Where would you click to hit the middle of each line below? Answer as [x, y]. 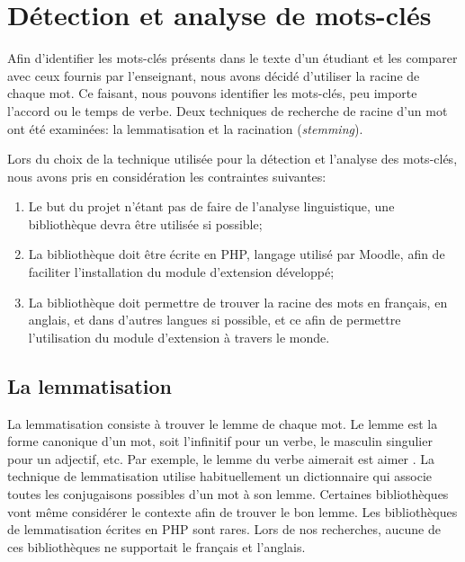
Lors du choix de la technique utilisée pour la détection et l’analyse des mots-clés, [232, 159]
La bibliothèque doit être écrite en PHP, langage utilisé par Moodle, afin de [237, 254]
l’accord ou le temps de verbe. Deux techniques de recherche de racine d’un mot [228, 110]
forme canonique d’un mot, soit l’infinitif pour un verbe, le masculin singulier [220, 441]
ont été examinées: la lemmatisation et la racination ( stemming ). [185, 128]
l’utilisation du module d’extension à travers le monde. [179, 337]
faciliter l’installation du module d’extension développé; [181, 272]
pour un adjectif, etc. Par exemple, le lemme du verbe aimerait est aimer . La [221, 458]
